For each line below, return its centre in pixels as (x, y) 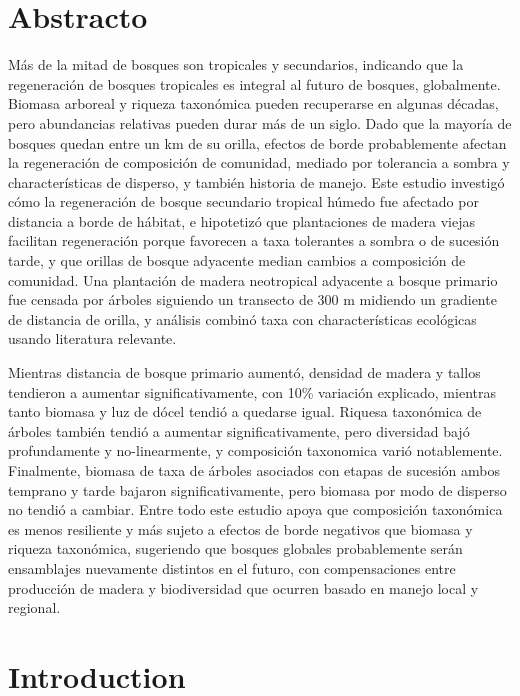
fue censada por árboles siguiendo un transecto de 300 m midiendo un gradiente (252, 299)
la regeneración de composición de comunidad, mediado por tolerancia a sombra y (259, 162)
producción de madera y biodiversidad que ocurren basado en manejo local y (243, 587)
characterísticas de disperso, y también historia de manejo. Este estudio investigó (256, 181)
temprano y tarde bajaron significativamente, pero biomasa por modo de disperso (257, 489)
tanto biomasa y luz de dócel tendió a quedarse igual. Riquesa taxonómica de (245, 411)
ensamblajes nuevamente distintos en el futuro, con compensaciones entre (232, 567)
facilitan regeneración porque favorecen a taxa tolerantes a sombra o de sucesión (254, 240)
